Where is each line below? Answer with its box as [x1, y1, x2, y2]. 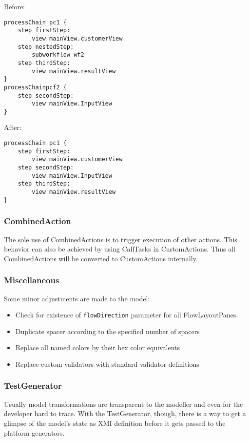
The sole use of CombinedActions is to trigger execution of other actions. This [4, 234, 237, 244]
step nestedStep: [18, 43, 74, 50]
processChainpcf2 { [4, 84, 67, 91]
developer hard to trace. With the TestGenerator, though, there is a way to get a [4, 408, 246, 419]
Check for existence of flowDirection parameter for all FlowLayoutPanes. [15, 310, 238, 320]
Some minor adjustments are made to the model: [4, 293, 150, 303]
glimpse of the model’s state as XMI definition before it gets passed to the [4, 418, 226, 428]
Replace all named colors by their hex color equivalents [15, 342, 180, 353]
